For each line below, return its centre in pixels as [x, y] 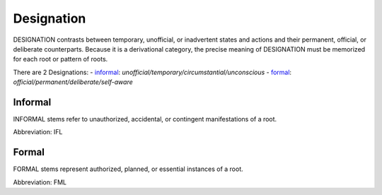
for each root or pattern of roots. [60, 59]
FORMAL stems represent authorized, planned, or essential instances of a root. [128, 169]
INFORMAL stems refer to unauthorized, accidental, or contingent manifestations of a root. [145, 119]
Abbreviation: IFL [38, 132]
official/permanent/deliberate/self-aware [73, 82]
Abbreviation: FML [40, 182]
